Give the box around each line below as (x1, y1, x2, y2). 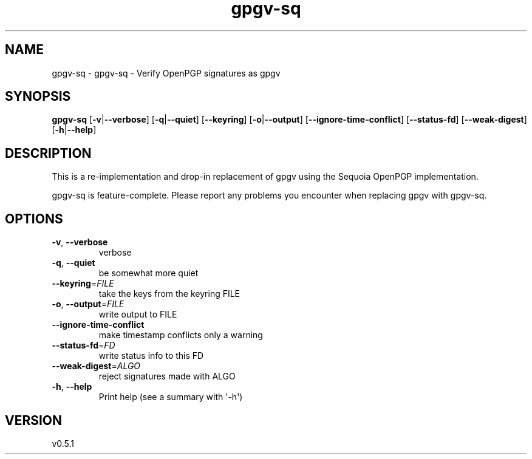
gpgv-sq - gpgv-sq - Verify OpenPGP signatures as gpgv (52, 67, 281, 78)
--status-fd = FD (52, 340, 115, 351)
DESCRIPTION (5, 145, 92, 161)
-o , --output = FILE (52, 299, 124, 310)
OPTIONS (5, 211, 63, 226)
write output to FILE (98, 309, 177, 320)
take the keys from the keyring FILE (98, 288, 240, 299)
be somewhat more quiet (98, 268, 199, 279)
